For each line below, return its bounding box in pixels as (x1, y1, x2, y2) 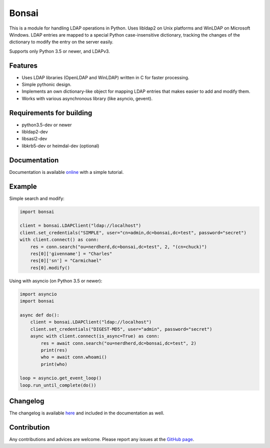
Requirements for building (9, 108, 92, 117)
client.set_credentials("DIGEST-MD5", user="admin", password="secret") (30, 326, 212, 332)
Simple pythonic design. (21, 82, 72, 88)
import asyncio (19, 291, 57, 297)
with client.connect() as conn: (19, 237, 99, 243)
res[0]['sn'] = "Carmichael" (30, 258, 102, 264)
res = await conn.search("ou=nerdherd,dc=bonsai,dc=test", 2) (40, 340, 197, 346)
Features (9, 61, 37, 70)
